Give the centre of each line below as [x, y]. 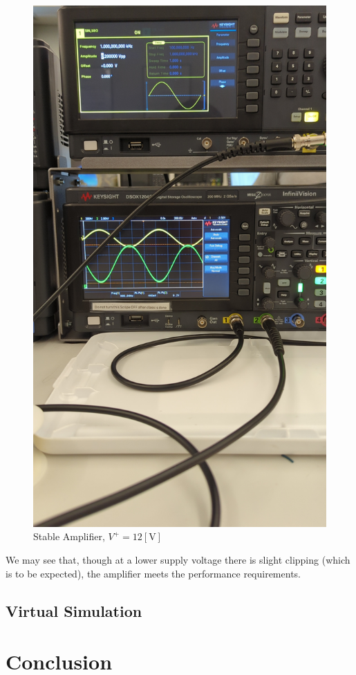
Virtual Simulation [74, 610]
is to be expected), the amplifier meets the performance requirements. [153, 573]
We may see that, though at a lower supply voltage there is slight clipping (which [178, 559]
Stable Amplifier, [69, 536]
